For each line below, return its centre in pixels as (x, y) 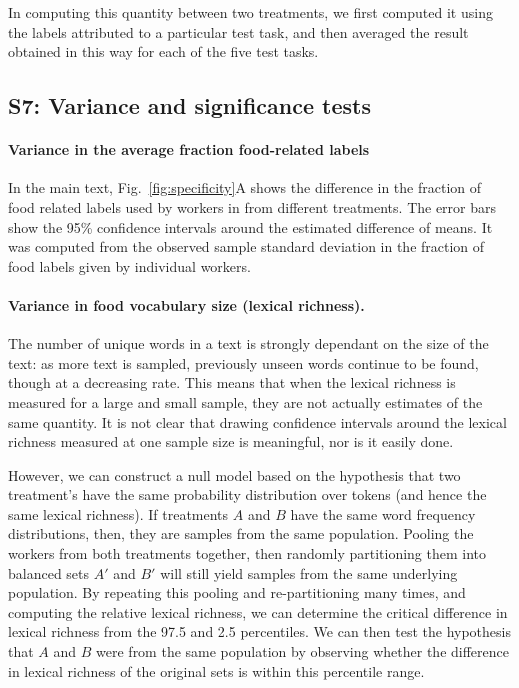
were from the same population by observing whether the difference (302, 651)
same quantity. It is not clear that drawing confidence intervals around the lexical (257, 421)
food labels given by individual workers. (129, 265)
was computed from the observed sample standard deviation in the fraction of (246, 246)
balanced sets (49, 572)
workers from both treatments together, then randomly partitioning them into (247, 553)
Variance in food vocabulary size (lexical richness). (186, 304)
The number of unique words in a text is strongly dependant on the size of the (248, 343)
